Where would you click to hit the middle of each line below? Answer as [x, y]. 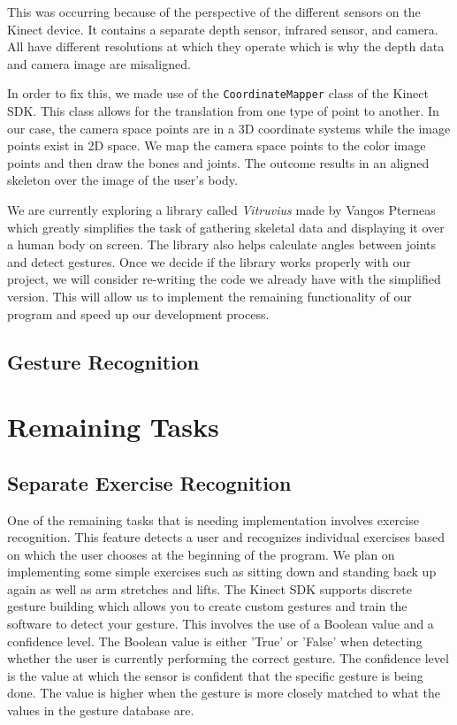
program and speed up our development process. [138, 313]
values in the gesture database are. [101, 710]
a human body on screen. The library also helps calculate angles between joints [222, 244]
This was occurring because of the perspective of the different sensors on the [214, 11]
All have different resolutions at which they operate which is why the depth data [226, 46]
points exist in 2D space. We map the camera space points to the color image [217, 145]
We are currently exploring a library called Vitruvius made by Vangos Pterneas [221, 210]
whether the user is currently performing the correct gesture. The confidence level [228, 658]
